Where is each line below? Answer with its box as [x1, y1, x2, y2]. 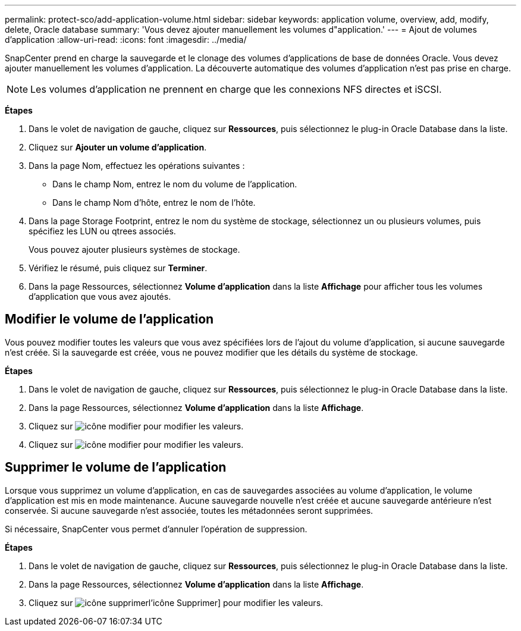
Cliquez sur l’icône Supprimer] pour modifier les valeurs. [29, 597, 324, 608]
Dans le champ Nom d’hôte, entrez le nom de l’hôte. [52, 197, 256, 208]
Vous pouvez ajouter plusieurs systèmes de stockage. [29, 244, 240, 255]
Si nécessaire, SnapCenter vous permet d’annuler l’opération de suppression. [5, 523, 307, 534]
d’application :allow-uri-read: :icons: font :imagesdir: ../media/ [5, 34, 247, 45]
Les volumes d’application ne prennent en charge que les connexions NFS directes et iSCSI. [30, 83, 442, 95]
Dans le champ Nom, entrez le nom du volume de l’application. [52, 179, 297, 189]
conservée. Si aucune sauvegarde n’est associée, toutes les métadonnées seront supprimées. [5, 505, 374, 516]
